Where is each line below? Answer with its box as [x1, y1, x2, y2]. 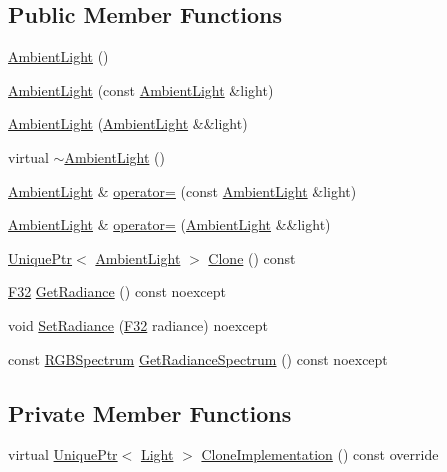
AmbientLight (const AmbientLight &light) [8, 79, 274, 100]
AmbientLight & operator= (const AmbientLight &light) [8, 180, 357, 201]
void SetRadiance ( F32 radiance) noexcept [8, 314, 268, 335]
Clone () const [208, 247, 296, 268]
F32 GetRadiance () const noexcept [8, 281, 226, 302]
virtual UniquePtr [8, 444, 118, 465]
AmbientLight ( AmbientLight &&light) [8, 113, 248, 134]
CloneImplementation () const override [201, 444, 439, 465]
